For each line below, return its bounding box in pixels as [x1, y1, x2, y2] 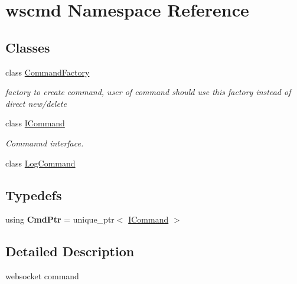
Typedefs [5, 185, 62, 204]
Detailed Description [5, 242, 135, 260]
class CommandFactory [5, 66, 90, 78]
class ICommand [5, 117, 65, 129]
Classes [5, 38, 50, 56]
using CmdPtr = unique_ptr [5, 213, 115, 226]
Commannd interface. [5, 136, 84, 149]
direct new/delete [5, 97, 67, 109]
